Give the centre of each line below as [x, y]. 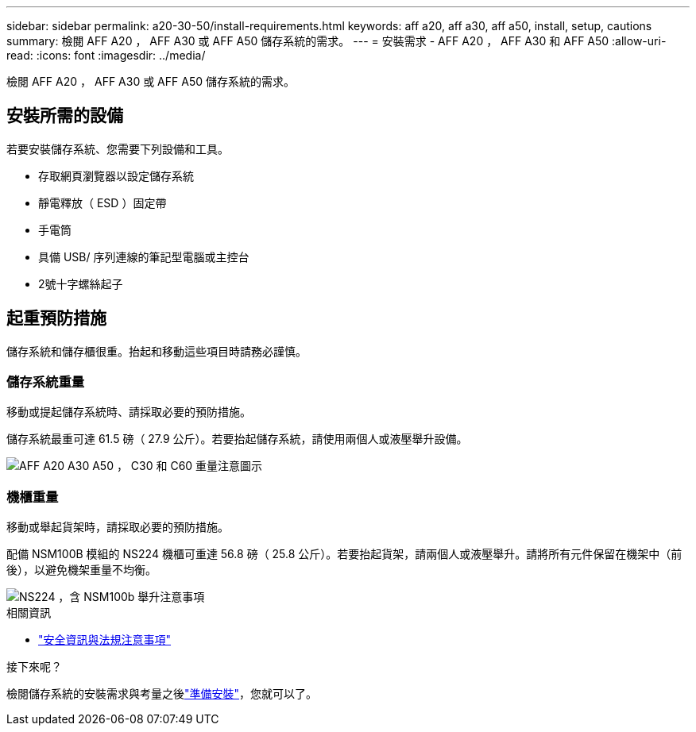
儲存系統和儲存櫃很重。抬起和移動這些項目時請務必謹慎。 [157, 351]
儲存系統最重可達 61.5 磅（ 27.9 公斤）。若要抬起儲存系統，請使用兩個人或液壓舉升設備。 [237, 439]
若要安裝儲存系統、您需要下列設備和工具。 [118, 148]
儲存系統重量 [46, 382]
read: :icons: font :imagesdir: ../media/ [106, 55]
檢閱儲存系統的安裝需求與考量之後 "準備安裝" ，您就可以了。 [162, 694]
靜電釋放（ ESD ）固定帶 [102, 202]
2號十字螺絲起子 [81, 283]
